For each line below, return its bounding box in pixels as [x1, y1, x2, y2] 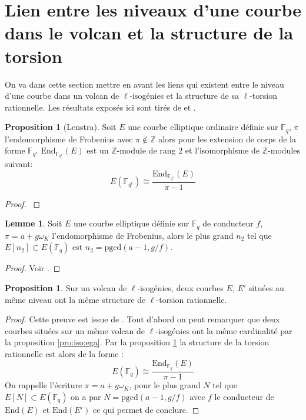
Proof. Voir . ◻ [5, 262, 61, 274]
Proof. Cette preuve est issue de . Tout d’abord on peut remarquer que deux [5, 313, 280, 325]
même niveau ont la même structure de [5, 293, 146, 305]
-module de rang [117, 144, 176, 156]
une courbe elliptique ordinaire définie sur [128, 121, 278, 133]
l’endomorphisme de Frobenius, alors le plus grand [52, 229, 234, 241]
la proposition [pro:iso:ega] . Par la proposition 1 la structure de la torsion [5, 336, 270, 348]
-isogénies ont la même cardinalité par [155, 324, 292, 336]
